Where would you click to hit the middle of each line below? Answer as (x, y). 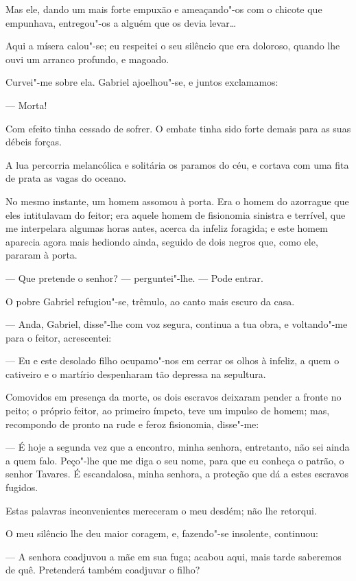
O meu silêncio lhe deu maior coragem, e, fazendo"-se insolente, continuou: (162, 533)
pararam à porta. (41, 255)
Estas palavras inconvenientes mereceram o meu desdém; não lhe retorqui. (161, 510)
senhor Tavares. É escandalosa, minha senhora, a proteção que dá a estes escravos (177, 474)
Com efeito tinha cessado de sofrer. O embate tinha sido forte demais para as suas (178, 128)
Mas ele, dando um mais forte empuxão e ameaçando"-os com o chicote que (164, 9)
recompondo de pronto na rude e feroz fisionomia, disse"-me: (132, 424)
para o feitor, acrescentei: (59, 337)
